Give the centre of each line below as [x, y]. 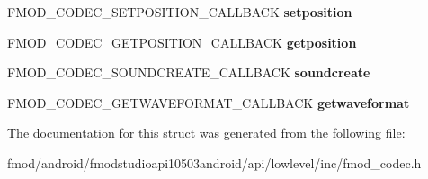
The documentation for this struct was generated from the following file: [206, 133]
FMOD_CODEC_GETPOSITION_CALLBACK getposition [182, 42]
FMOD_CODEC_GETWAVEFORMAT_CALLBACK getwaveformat [209, 102]
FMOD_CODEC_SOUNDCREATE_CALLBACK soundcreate [189, 72]
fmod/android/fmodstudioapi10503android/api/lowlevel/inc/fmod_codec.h [214, 162]
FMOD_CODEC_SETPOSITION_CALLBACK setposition [180, 12]
